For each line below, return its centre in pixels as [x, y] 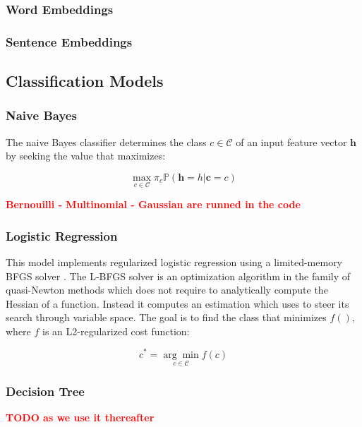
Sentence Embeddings [69, 41]
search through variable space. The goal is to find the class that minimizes [166, 317]
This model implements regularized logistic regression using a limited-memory [174, 261]
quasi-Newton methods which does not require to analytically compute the [167, 290]
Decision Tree [45, 391]
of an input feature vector [291, 142]
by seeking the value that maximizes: [86, 156]
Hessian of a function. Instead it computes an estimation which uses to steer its [177, 303]
